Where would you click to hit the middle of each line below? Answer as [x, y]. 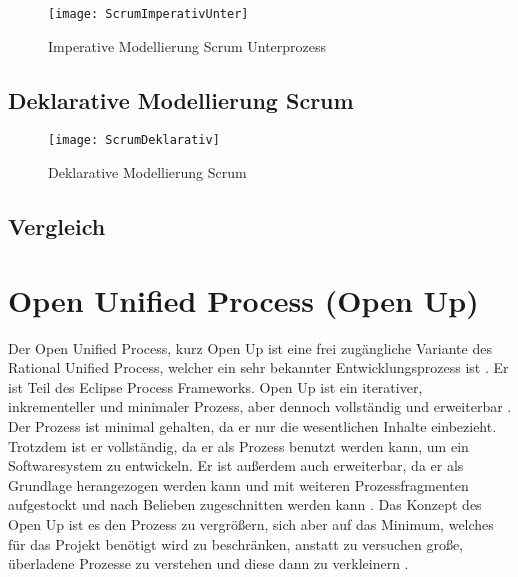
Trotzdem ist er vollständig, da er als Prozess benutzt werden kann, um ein [238, 445]
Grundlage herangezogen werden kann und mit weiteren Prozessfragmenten [238, 484]
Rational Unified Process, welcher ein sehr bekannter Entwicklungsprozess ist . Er [258, 367]
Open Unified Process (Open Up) [243, 299]
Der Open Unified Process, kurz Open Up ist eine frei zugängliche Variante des [250, 347]
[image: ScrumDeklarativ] [134, 140]
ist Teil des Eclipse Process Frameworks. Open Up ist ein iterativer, [215, 386]
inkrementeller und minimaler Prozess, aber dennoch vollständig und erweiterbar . [260, 406]
